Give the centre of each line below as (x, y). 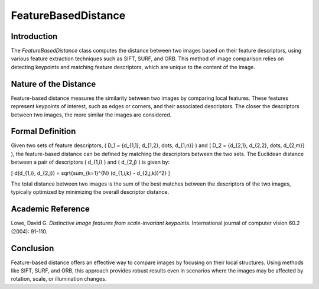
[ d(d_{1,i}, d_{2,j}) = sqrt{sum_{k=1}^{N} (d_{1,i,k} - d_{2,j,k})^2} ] (91, 173)
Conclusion (32, 248)
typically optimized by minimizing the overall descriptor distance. (90, 192)
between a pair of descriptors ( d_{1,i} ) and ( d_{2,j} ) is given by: (90, 162)
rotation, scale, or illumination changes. (59, 279)
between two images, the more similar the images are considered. (91, 115)
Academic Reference (50, 209)
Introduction (34, 36)
